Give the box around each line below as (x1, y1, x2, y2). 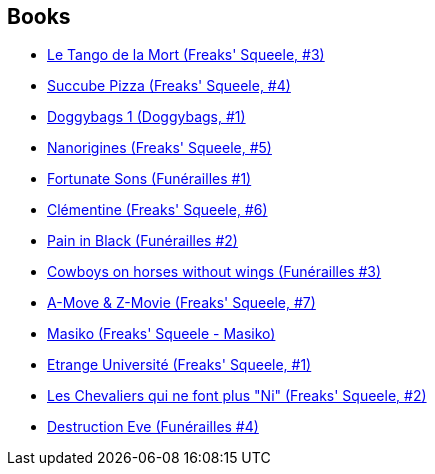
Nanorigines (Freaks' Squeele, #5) (47, 139, 272, 157)
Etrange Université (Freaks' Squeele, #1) (47, 356, 312, 374)
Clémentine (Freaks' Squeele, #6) (47, 201, 268, 219)
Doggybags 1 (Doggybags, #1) (47, 108, 246, 126)
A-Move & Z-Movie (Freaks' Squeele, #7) (47, 294, 316, 312)
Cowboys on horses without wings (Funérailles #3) (47, 263, 382, 281)
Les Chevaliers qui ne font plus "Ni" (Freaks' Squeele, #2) (47, 387, 427, 405)
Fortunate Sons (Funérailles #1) (47, 170, 252, 188)
